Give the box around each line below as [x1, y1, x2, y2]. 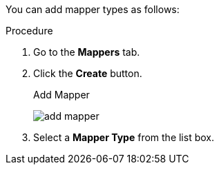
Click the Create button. [33, 67, 142, 79]
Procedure [6, 25, 53, 36]
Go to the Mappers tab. [33, 46, 140, 58]
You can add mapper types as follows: [6, 3, 180, 15]
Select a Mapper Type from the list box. [33, 131, 214, 143]
